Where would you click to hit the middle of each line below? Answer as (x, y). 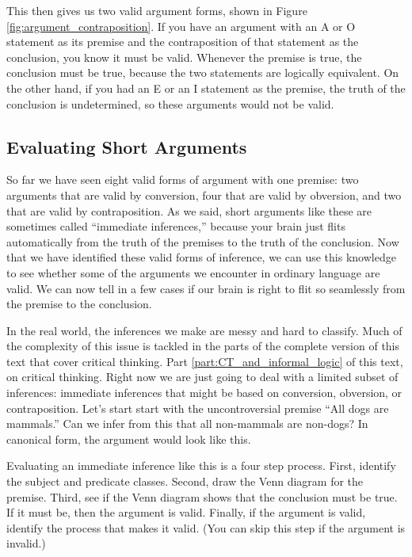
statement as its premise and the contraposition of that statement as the (183, 42)
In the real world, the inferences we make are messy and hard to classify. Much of (204, 330)
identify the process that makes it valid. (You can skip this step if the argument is (206, 527)
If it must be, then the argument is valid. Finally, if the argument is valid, (186, 512)
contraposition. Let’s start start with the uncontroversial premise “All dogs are (198, 408)
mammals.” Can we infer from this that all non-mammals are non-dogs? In (187, 423)
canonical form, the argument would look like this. (129, 439)
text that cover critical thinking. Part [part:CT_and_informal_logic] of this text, (205, 361)
